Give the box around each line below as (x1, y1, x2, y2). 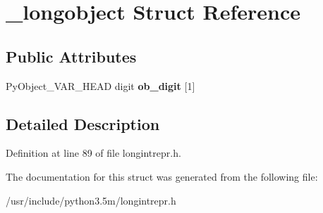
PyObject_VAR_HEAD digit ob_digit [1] (6, 78, 195, 93)
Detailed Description (6, 112, 160, 134)
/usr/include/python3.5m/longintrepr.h (6, 193, 176, 207)
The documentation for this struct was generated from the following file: (6, 169, 318, 183)
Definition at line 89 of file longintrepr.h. (6, 146, 181, 160)
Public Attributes (6, 45, 137, 67)
